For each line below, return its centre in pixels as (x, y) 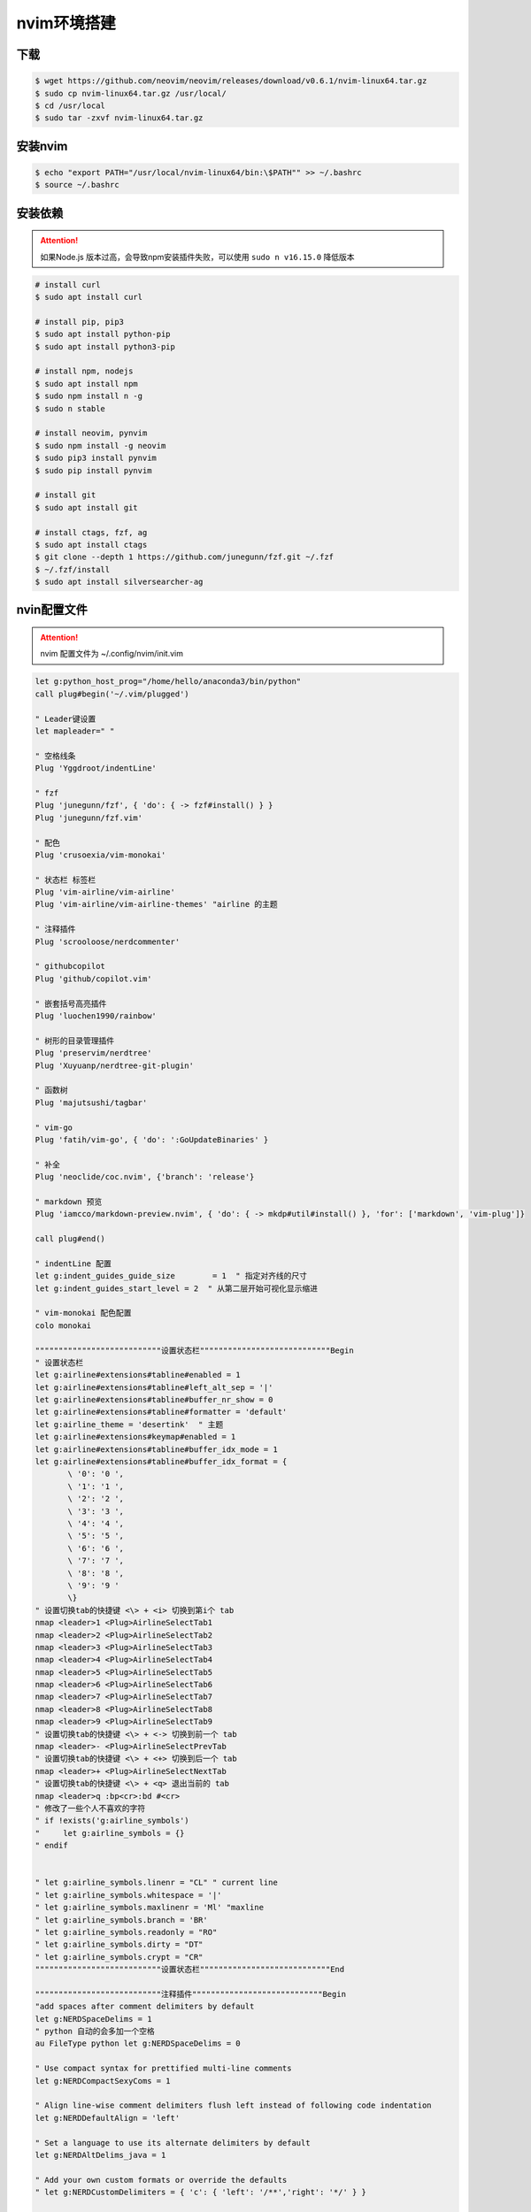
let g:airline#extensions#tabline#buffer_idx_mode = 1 (156, 1449)
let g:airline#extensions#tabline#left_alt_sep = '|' (154, 1387)
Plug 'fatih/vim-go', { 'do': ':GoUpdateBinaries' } (152, 1140)
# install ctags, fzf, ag (91, 532)
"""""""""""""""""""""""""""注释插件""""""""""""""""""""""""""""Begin (191, 1994)
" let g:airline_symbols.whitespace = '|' (128, 1895)
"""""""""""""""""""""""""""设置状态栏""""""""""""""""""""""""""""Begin (194, 1350)
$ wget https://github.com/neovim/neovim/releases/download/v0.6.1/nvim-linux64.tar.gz (231, 81)
